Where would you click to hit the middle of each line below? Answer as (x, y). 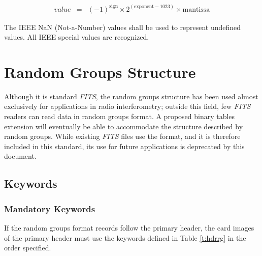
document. (20, 156)
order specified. (28, 248)
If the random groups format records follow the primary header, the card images (129, 227)
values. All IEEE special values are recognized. (77, 37)
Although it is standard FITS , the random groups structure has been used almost (131, 96)
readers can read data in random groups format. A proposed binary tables (120, 116)
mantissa (196, 9)
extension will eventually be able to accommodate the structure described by (124, 126)
